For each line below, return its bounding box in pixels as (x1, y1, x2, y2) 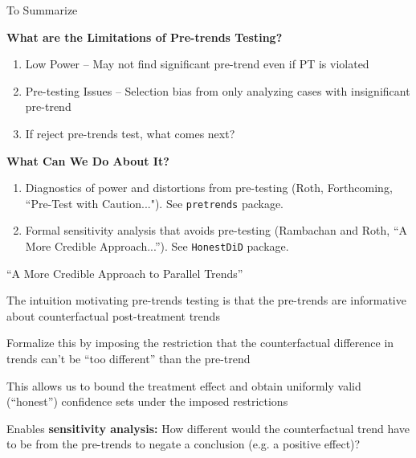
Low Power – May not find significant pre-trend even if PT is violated (25, 55, 369, 72)
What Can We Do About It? (6, 152, 169, 169)
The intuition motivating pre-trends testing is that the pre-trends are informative (6, 292, 406, 309)
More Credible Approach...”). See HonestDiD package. (25, 238, 289, 254)
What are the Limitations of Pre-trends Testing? (6, 28, 283, 45)
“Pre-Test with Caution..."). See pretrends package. (25, 194, 284, 211)
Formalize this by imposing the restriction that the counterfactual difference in (6, 334, 394, 351)
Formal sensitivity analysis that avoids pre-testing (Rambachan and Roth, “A (25, 222, 407, 239)
